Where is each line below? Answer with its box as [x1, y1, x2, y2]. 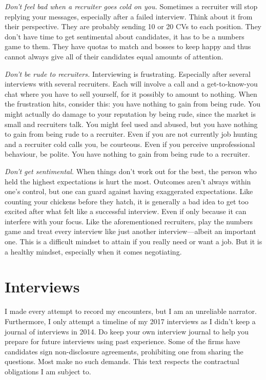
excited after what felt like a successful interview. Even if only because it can [5, 206, 247, 217]
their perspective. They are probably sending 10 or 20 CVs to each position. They [5, 21, 262, 32]
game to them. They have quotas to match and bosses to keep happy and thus [5, 41, 251, 52]
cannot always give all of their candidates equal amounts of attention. [5, 51, 223, 61]
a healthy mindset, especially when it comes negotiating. [5, 246, 182, 257]
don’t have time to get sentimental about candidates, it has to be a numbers [5, 31, 244, 41]
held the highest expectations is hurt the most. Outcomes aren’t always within [5, 176, 251, 186]
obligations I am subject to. [5, 366, 91, 376]
